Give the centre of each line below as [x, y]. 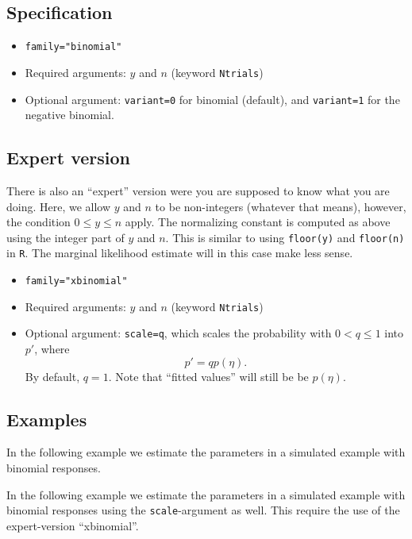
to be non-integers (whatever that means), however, [281, 206]
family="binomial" [73, 47]
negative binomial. [69, 115]
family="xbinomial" [76, 281]
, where [52, 349]
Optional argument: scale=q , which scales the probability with [178, 333]
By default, [52, 376]
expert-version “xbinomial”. [73, 525]
